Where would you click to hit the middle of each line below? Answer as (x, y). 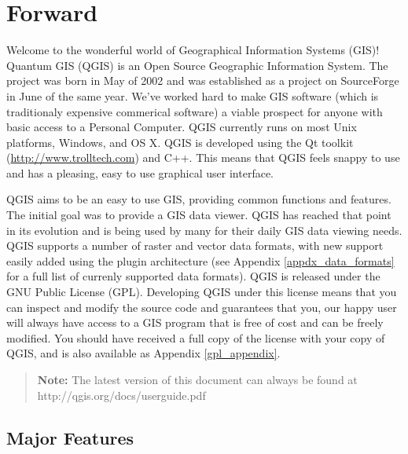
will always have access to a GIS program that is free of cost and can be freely (195, 322)
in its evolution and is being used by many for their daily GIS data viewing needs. (204, 230)
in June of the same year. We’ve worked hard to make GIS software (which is (193, 95)
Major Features (70, 437)
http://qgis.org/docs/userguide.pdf (121, 395)
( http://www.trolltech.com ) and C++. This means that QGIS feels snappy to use (203, 157)
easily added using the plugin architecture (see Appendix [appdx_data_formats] (200, 260)
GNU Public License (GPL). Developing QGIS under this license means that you (202, 292)
